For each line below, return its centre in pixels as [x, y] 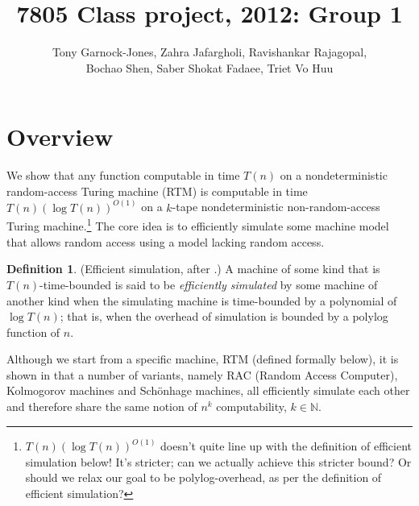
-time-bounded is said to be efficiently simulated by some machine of [209, 284]
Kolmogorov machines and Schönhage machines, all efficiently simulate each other [208, 390]
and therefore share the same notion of [102, 406]
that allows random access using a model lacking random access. [166, 241]
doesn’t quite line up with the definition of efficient [286, 446]
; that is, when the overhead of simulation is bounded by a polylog [224, 316]
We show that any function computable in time [123, 175]
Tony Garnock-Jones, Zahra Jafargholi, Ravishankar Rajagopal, [209, 52]
